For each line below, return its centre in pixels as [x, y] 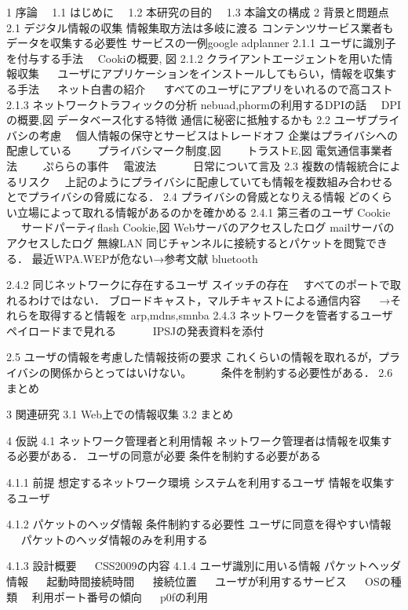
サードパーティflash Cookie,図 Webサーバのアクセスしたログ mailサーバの [208, 227]
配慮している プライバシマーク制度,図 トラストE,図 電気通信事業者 [200, 150]
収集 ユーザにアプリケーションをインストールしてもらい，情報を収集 [201, 73]
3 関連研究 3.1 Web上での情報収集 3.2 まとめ [120, 414]
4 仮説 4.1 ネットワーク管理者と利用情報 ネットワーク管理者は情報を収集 [194, 440]
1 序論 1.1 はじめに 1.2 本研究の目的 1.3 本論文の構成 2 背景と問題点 [198, 12]
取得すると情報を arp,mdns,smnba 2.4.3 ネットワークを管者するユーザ [216, 315]
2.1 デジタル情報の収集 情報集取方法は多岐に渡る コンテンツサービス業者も [200, 27]
